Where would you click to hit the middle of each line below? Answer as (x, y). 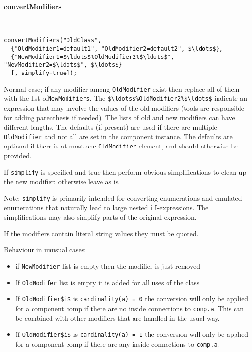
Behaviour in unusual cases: (45, 250)
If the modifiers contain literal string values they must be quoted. (101, 233)
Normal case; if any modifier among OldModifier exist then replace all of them (122, 88)
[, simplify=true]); (44, 73)
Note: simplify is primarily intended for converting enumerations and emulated (123, 197)
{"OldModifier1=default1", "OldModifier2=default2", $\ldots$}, (117, 49)
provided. (18, 156)
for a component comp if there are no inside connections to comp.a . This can (130, 308)
